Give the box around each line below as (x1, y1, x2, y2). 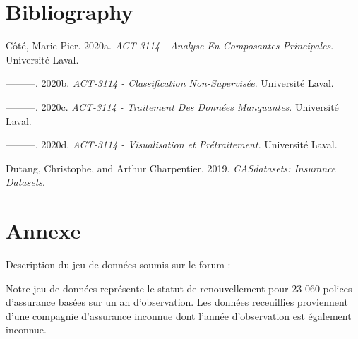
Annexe (6, 216, 81, 245)
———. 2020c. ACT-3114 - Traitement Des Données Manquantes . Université (6, 99, 339, 114)
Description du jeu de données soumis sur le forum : (6, 257, 231, 271)
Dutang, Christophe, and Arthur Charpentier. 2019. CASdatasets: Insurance (6, 160, 336, 175)
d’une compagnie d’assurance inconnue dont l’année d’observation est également (6, 308, 352, 323)
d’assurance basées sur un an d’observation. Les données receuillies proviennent (6, 295, 348, 309)
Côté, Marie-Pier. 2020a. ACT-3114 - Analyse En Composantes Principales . (6, 38, 334, 53)
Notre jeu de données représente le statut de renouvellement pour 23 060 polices (6, 280, 352, 295)
